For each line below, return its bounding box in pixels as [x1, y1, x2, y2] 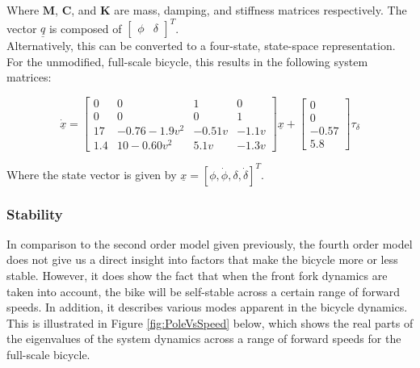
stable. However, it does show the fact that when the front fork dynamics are [6, 267, 388, 284]
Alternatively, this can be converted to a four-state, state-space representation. [6, 37, 396, 54]
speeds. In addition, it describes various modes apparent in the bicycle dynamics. [6, 299, 408, 316]
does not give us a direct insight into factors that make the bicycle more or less [6, 251, 398, 268]
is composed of [48, 19, 122, 36]
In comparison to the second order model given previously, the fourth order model [6, 235, 413, 252]
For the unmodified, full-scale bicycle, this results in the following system [6, 52, 368, 69]
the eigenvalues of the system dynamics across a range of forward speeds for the [6, 330, 401, 347]
